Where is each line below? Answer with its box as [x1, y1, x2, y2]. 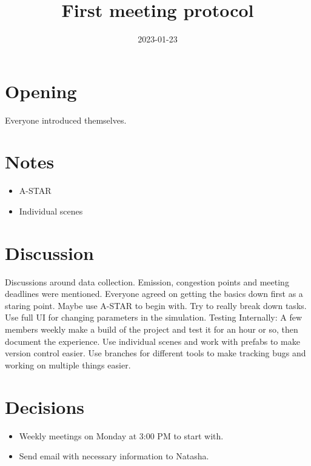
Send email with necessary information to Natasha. [19, 450, 209, 462]
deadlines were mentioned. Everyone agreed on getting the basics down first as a [5, 287, 303, 300]
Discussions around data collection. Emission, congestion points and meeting [5, 275, 289, 288]
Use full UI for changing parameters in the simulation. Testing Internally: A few [5, 311, 303, 324]
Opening [5, 78, 77, 103]
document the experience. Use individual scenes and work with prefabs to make [5, 335, 300, 347]
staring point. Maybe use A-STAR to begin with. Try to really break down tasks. [5, 299, 307, 311]
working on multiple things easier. [5, 358, 131, 371]
